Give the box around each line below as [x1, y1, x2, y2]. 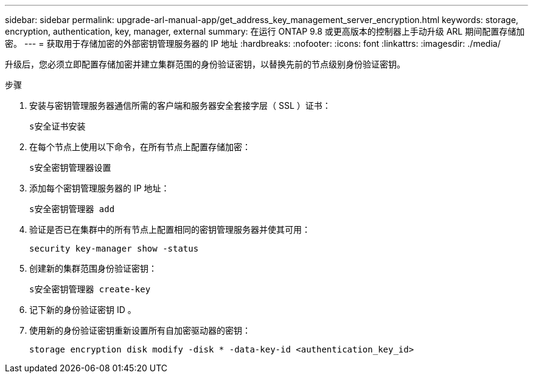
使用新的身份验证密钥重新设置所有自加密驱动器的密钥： [29, 325, 251, 335]
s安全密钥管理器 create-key [29, 284, 151, 294]
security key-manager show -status [29, 244, 199, 253]
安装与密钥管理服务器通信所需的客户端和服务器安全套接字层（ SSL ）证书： [29, 100, 331, 111]
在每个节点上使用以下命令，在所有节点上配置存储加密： [29, 142, 251, 152]
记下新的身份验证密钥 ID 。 [29, 304, 136, 315]
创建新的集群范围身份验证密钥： [29, 263, 157, 273]
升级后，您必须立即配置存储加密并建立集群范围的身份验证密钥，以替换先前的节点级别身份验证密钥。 [5, 59, 405, 69]
